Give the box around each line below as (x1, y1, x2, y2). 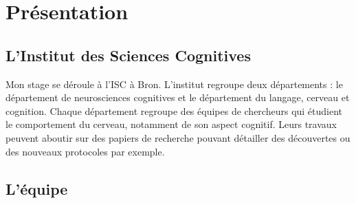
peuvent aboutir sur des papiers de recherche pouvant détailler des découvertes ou (5, 130, 351, 145)
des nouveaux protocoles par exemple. (5, 144, 165, 158)
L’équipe (5, 178, 68, 199)
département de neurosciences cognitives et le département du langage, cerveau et (5, 90, 350, 105)
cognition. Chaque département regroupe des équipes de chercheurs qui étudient (5, 103, 343, 118)
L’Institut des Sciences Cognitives (5, 44, 251, 65)
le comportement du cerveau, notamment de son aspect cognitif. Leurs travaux (5, 117, 337, 131)
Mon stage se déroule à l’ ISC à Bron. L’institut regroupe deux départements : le (5, 76, 343, 91)
